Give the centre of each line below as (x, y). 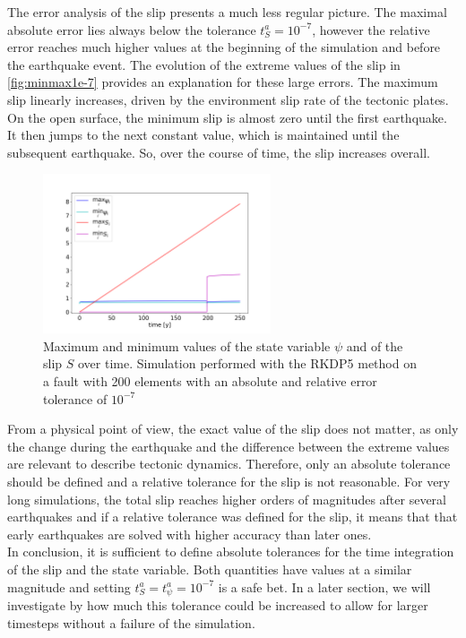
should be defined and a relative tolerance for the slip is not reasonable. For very (229, 481)
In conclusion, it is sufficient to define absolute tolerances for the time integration (231, 552)
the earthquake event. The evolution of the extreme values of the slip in (204, 64)
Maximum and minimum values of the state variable (187, 345)
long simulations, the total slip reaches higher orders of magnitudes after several (227, 499)
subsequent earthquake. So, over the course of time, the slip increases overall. (219, 152)
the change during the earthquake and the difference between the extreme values (229, 446)
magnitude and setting (69, 586)
